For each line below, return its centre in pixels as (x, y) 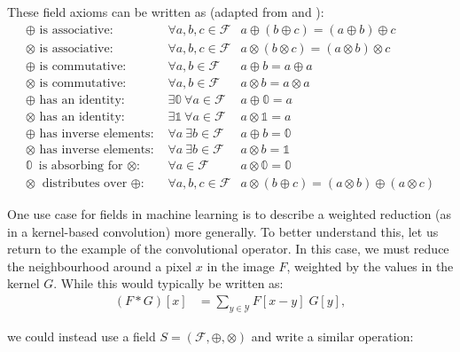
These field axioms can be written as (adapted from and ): (166, 12)
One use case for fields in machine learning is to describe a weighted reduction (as (230, 213)
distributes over (85, 183)
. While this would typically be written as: (168, 283)
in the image (241, 266)
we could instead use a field (82, 336)
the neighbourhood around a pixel (100, 266)
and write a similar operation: (332, 336)
